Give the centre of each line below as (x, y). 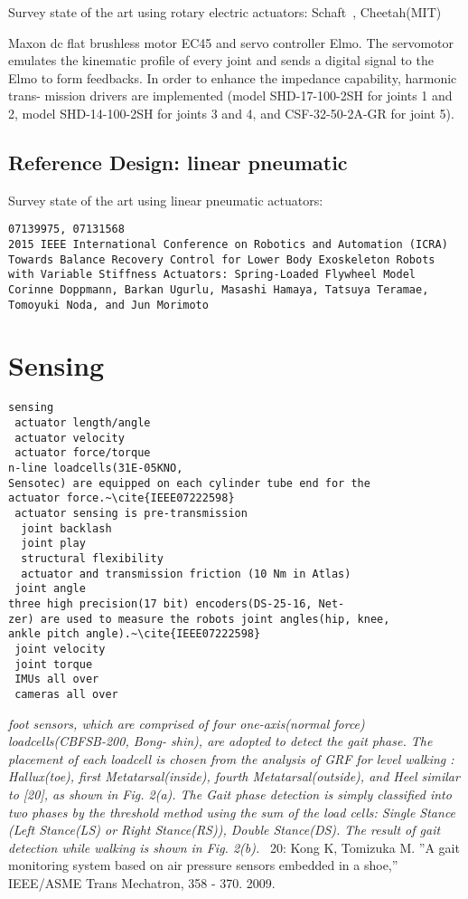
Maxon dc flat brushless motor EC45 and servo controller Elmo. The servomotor (231, 42)
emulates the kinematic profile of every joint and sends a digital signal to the (221, 60)
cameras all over (66, 694)
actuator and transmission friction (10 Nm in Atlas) (186, 574)
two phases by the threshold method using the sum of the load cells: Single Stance (232, 812)
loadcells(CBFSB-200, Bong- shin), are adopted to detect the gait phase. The (220, 741)
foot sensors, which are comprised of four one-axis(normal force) (187, 723)
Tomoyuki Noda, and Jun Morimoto (108, 305)
